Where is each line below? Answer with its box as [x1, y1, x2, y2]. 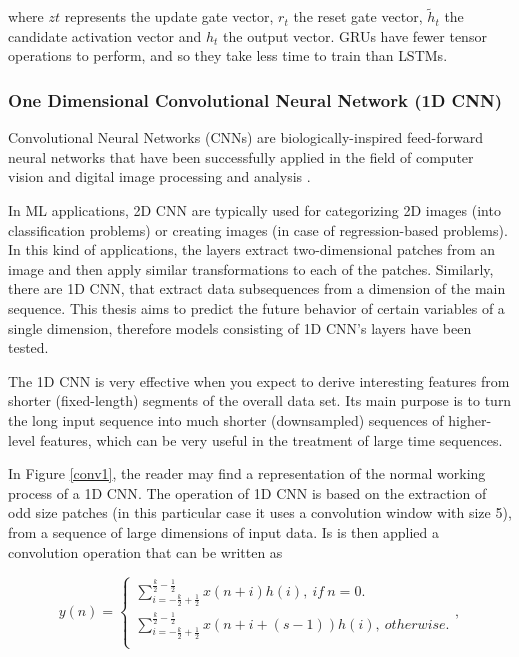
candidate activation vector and [8, 25, 202, 46]
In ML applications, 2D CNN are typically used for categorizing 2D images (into [8, 200, 501, 220]
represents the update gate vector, [64, 6, 274, 27]
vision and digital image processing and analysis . [8, 166, 311, 187]
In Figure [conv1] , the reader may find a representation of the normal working [8, 463, 486, 484]
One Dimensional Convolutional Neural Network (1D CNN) [8, 87, 502, 112]
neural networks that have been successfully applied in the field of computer [8, 146, 474, 167]
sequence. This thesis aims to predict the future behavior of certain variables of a [8, 297, 505, 318]
